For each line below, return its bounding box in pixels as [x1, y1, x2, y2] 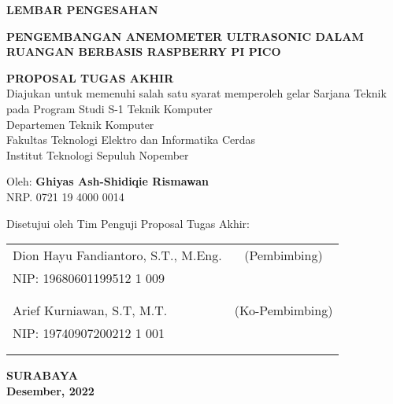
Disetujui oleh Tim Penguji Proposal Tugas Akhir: [6, 215, 250, 231]
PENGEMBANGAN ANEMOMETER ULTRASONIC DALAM [6, 28, 364, 44]
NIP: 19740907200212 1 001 [13, 324, 165, 343]
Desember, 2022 [6, 382, 95, 398]
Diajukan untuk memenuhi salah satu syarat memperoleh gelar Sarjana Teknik [6, 85, 387, 101]
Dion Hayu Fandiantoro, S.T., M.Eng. [13, 246, 222, 265]
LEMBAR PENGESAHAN [6, 2, 158, 17]
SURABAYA [6, 367, 78, 384]
